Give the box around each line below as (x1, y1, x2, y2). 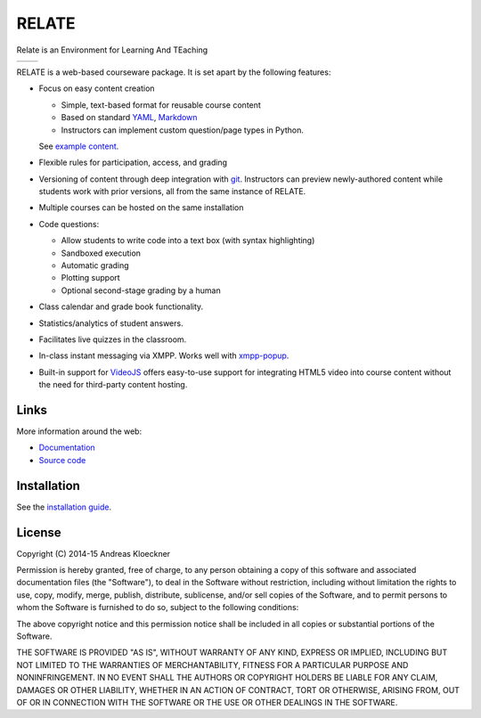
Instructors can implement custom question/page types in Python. (61, 125, 305, 135)
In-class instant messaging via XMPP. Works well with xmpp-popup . (38, 350, 289, 361)
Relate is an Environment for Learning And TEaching (16, 45, 208, 55)
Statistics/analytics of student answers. (38, 317, 183, 329)
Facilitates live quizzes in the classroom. (38, 334, 187, 345)
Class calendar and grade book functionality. (38, 301, 204, 312)
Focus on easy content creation (38, 83, 155, 94)
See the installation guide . (16, 502, 112, 512)
